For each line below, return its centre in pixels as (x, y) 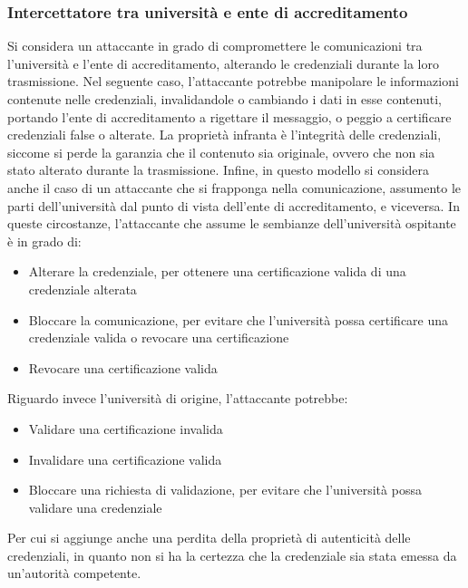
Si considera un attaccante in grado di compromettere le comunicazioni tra (215, 46)
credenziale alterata (83, 289)
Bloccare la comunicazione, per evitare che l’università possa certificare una (239, 319)
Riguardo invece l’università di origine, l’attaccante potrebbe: (178, 398)
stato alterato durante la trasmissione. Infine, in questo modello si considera (219, 170)
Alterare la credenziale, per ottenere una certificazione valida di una (217, 271)
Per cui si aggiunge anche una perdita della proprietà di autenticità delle (209, 538)
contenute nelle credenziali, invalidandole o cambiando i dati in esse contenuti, (224, 99)
